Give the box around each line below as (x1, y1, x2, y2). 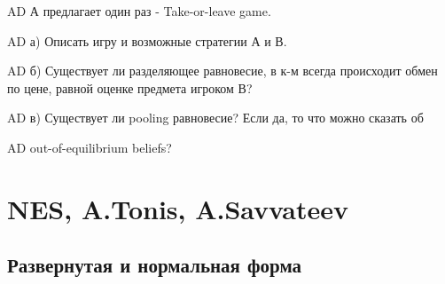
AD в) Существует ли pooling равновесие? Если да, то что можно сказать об (7, 108, 424, 127)
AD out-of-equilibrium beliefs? (7, 138, 172, 156)
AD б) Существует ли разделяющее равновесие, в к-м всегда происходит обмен (7, 61, 438, 80)
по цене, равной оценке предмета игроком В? (7, 78, 253, 97)
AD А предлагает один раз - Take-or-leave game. (7, 2, 271, 20)
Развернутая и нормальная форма (7, 251, 302, 279)
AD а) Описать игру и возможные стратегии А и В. (7, 31, 287, 50)
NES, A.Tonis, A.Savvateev (7, 190, 348, 226)
